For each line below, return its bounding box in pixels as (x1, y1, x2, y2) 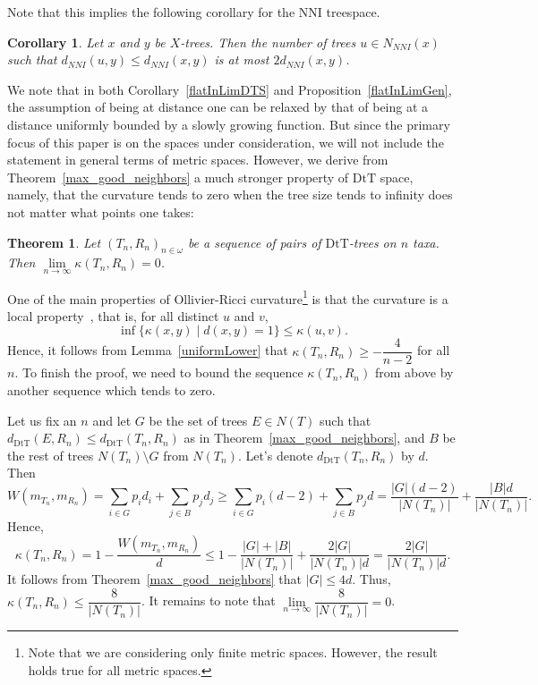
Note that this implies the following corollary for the (7, 3, 295, 21)
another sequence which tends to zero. (7, 381, 216, 400)
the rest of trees (7, 445, 94, 464)
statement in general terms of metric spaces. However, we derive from (7, 150, 389, 169)
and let (92, 410, 132, 429)
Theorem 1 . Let (7, 233, 101, 251)
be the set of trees (149, 410, 248, 429)
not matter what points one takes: (7, 202, 194, 221)
